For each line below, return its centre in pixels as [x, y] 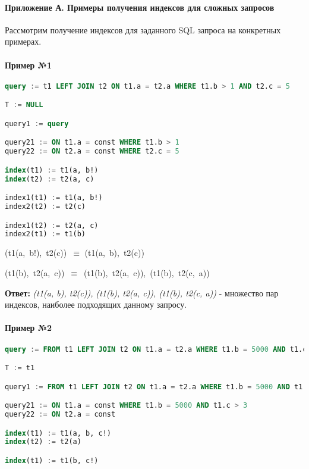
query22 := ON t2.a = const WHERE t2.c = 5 [92, 151]
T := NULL [24, 105]
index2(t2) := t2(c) [45, 207]
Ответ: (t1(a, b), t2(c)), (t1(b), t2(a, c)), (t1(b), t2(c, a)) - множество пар [142, 293]
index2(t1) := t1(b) [45, 234]
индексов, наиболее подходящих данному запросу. [96, 304]
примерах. [23, 41]
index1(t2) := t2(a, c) [52, 225]
